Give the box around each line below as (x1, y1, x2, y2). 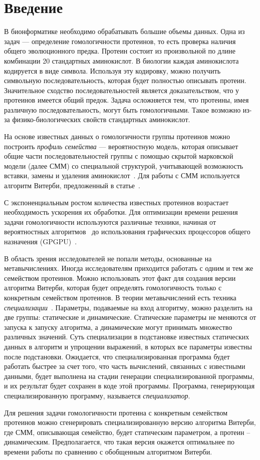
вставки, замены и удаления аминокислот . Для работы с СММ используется (4, 170, 240, 181)
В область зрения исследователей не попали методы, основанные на (4, 253, 212, 263)
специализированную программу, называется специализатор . (4, 390, 190, 400)
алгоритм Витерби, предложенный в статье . (4, 180, 140, 191)
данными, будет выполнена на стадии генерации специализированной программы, (4, 370, 254, 381)
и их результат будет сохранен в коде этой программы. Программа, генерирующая (4, 380, 255, 391)
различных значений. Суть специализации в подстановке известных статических (4, 331, 249, 342)
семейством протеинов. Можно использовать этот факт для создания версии (4, 272, 236, 283)
